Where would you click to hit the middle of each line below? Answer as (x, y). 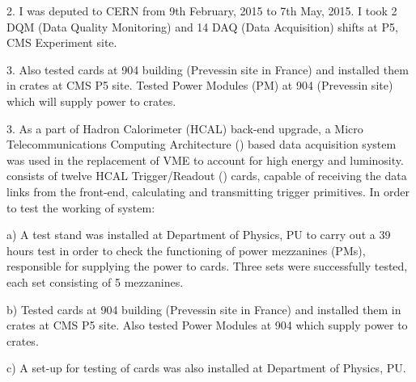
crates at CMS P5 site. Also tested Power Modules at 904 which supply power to (207, 325)
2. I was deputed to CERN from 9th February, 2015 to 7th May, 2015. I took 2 (202, 10)
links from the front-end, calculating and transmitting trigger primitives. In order (208, 191)
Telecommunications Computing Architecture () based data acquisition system (202, 144)
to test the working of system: (81, 207)
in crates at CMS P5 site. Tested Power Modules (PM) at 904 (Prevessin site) (200, 85)
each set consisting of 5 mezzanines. (95, 281)
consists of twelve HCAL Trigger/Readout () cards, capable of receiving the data (207, 176)
